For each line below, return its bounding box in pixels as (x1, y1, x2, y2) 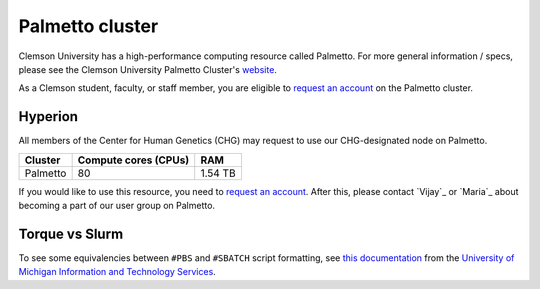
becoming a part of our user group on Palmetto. (18, 200, 215, 212)
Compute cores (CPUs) (77, 153, 190, 167)
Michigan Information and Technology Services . (18, 266, 217, 278)
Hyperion (18, 108, 79, 125)
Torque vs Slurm (18, 225, 124, 242)
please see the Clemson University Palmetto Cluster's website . (18, 63, 277, 75)
